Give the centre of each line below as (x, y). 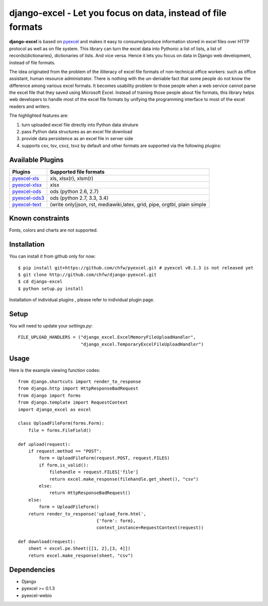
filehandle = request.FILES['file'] (94, 472)
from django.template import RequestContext (73, 402)
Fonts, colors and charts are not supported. (54, 230)
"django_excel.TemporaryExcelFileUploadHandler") (142, 344)
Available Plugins (36, 160)
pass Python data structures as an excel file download (77, 132)
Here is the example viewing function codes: (55, 370)
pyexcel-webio (37, 595)
